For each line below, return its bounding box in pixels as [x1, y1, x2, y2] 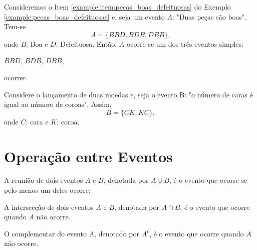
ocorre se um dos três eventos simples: [126, 38, 244, 49]
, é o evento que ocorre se [169, 175, 247, 185]
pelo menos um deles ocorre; [4, 185, 91, 195]
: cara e [26, 116, 49, 127]
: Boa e [26, 38, 48, 49]
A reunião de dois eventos [4, 175, 83, 185]
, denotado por [94, 228, 139, 238]
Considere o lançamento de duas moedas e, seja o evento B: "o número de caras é [4, 89, 253, 99]
